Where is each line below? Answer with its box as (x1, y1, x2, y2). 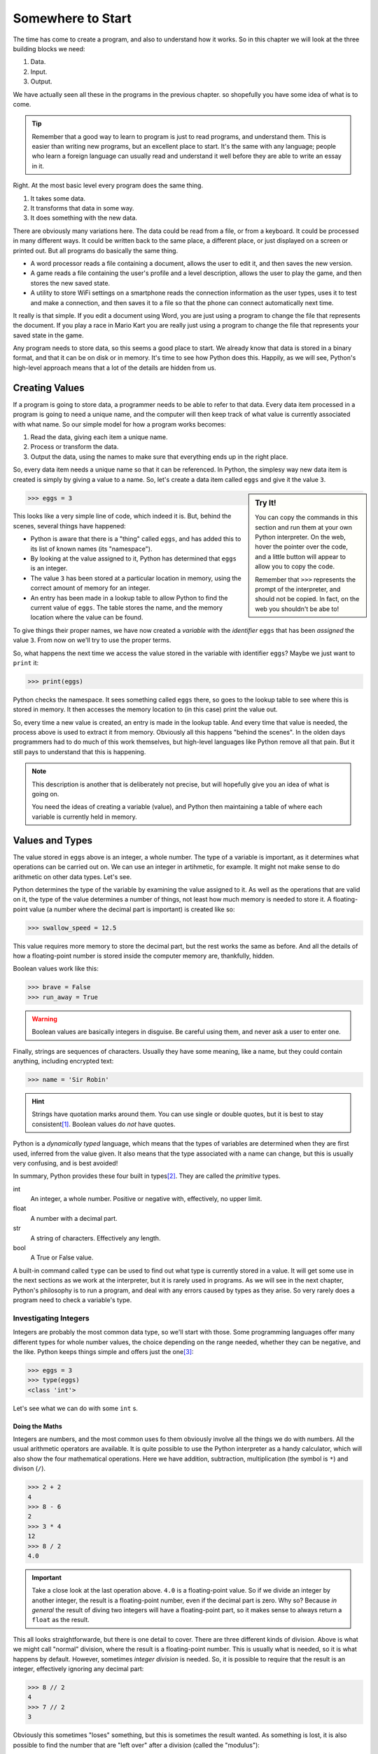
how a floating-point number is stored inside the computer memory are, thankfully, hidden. (13, 951, 274, 960)
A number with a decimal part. (30, 1214, 118, 1222)
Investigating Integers (13, 1313, 90, 1323)
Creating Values (13, 382, 85, 394)
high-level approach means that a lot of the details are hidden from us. (13, 363, 216, 372)
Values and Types (13, 834, 92, 846)
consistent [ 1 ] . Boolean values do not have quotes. (31, 1120, 176, 1128)
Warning (31, 1015, 57, 1023)
